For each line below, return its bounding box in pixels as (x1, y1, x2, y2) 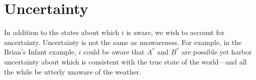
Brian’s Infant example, (4, 46, 76, 57)
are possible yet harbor (181, 46, 252, 57)
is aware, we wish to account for (126, 27, 225, 37)
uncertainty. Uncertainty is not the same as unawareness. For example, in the (4, 36, 242, 47)
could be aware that (83, 46, 145, 57)
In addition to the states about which (4, 27, 119, 37)
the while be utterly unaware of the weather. (4, 66, 142, 76)
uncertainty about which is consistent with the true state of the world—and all (4, 56, 247, 66)
